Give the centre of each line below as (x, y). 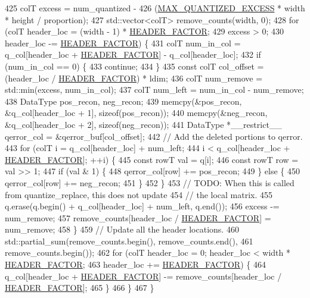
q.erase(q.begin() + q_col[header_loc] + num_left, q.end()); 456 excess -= (142, 206)
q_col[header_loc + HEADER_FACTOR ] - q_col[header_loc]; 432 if (133, 54)
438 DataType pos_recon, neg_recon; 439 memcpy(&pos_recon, (123, 101)
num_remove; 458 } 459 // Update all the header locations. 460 (122, 229)
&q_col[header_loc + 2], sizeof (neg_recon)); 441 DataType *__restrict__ (143, 124)
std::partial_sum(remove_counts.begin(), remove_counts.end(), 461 (129, 241)
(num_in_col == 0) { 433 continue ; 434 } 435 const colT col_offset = (134, 66)
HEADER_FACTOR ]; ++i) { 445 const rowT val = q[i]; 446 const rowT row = (152, 159)
